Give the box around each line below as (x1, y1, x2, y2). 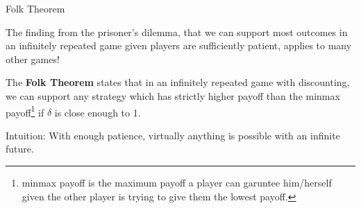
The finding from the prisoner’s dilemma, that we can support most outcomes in (6, 24, 348, 39)
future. (6, 141, 34, 156)
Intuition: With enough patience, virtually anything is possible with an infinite (6, 128, 340, 142)
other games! (6, 51, 60, 66)
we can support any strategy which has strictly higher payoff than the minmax (6, 88, 340, 103)
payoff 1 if (6, 103, 44, 119)
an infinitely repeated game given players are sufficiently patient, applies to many (6, 38, 352, 53)
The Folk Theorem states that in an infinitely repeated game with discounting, (6, 75, 350, 89)
